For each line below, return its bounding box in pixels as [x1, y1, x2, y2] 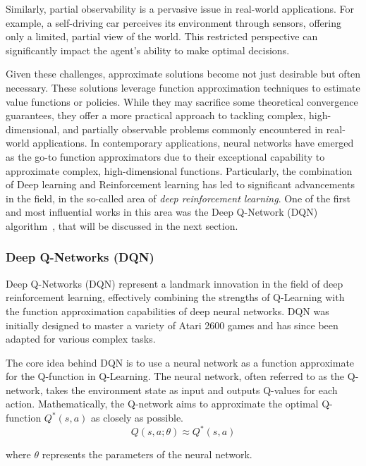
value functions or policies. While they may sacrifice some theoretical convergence [6, 94, 358, 109]
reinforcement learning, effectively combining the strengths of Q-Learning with [6, 290, 345, 305]
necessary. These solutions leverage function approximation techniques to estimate [6, 80, 360, 94]
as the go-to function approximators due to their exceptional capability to [6, 149, 325, 164]
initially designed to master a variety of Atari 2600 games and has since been [6, 317, 338, 332]
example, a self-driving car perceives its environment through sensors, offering [6, 15, 341, 30]
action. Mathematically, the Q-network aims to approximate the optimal [6, 396, 319, 411]
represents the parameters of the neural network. [42, 447, 252, 462]
